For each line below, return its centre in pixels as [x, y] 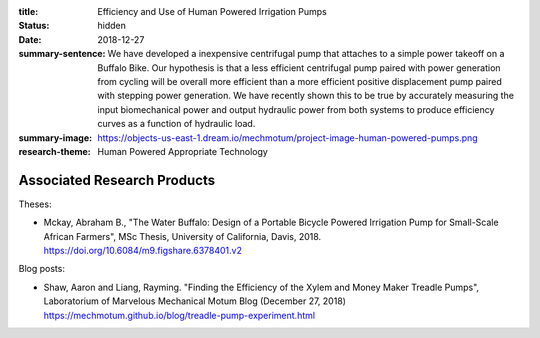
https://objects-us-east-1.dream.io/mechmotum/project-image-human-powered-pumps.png [288, 137]
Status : [34, 26]
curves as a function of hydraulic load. [176, 124]
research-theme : [55, 151]
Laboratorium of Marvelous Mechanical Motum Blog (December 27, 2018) [195, 301]
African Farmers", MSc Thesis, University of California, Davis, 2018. [182, 236]
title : [28, 11]
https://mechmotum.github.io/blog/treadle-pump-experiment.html [179, 315]
